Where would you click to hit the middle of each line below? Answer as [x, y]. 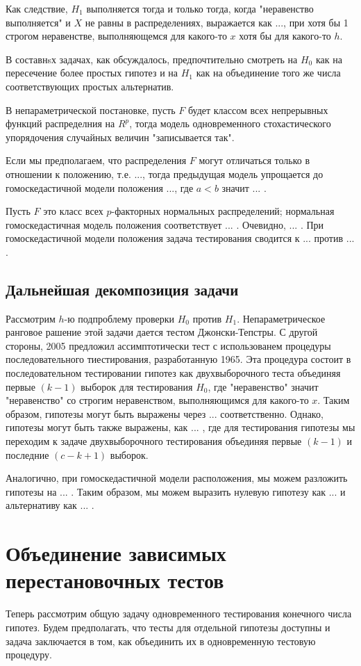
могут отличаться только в [254, 160]
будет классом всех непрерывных [258, 109]
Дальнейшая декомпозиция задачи [122, 289]
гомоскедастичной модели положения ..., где [100, 187]
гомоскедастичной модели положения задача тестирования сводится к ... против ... [180, 238]
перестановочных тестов [115, 580]
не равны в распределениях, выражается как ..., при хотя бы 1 [217, 22]
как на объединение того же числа [268, 73]
